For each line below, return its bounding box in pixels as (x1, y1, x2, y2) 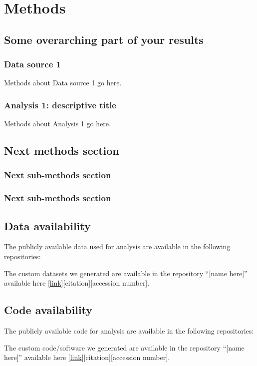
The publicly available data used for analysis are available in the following (4, 241, 231, 252)
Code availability (4, 302, 93, 318)
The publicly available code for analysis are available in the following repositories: (4, 326, 254, 336)
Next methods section (4, 143, 119, 158)
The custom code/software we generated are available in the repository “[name (4, 342, 245, 353)
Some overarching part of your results (4, 31, 204, 47)
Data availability (4, 218, 91, 233)
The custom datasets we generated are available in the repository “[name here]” (4, 268, 248, 278)
